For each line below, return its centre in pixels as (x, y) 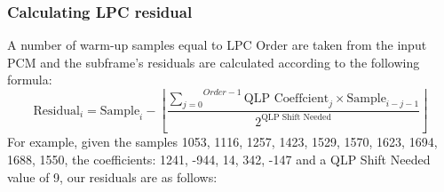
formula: (30, 80)
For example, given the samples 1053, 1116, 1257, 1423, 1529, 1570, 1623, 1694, (222, 142)
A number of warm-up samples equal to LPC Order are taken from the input (217, 45)
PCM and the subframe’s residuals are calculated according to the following (214, 62)
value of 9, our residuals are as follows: (112, 176)
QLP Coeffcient (286, 98)
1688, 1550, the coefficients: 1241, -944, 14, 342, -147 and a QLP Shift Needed (219, 160)
